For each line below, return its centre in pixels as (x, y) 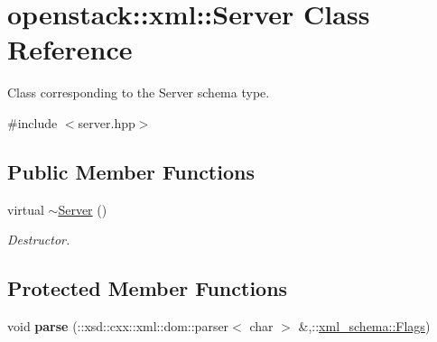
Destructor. (39, 240)
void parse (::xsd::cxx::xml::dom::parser (118, 326)
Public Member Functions (131, 171)
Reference (70, 49)
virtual (26, 209)
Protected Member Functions (148, 288)
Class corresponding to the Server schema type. (139, 92)
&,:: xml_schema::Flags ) (364, 326)
